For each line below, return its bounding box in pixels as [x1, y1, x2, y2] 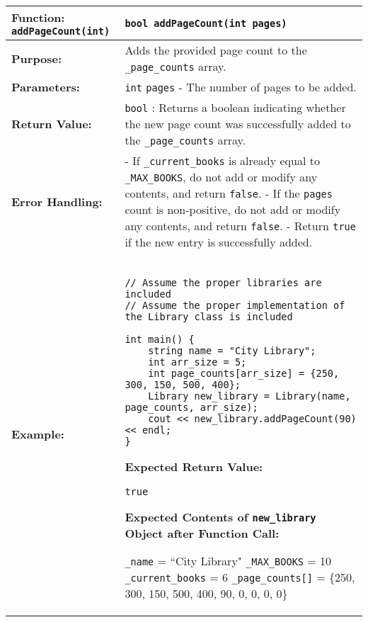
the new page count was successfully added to [125, 115, 351, 132]
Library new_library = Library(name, [148, 390, 351, 402]
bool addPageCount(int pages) [125, 17, 287, 29]
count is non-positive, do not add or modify [125, 201, 341, 217]
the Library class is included [125, 311, 293, 322]
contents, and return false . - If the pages [125, 185, 333, 201]
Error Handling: [11, 193, 103, 210]
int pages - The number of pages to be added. [125, 79, 357, 95]
